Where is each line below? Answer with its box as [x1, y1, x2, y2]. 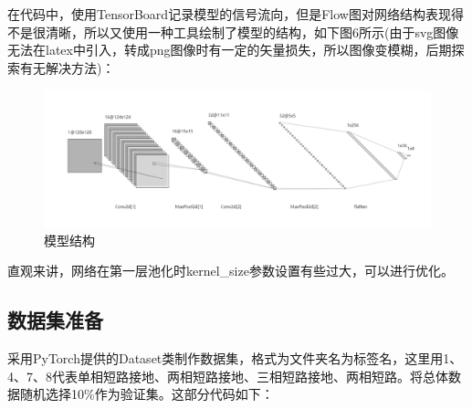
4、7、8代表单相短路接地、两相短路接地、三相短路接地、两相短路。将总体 [7, 366, 448, 385]
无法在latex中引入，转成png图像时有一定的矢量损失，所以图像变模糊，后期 [7, 40, 452, 59]
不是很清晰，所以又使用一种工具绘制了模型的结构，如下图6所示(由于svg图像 [7, 22, 459, 41]
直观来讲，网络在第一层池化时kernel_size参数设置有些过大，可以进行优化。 [7, 261, 454, 280]
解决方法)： [45, 58, 115, 77]
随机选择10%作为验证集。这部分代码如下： [19, 384, 274, 404]
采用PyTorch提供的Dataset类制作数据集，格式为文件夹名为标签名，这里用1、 [7, 349, 463, 368]
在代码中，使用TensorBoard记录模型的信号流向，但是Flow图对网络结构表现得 [7, 5, 464, 23]
